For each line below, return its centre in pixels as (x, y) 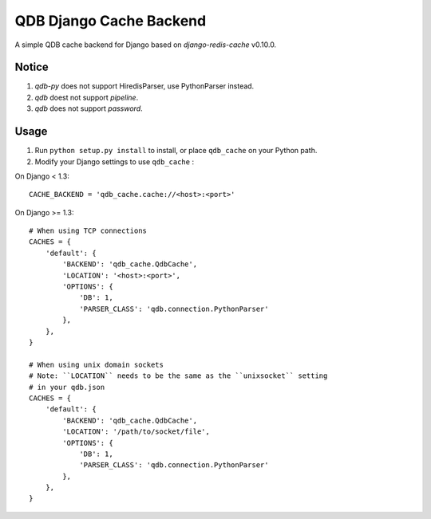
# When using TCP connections (88, 231)
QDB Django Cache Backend (111, 21)
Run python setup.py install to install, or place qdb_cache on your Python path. (176, 151)
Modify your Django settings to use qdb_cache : (115, 161)
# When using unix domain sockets (96, 364)
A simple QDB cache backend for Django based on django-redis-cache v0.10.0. (146, 45)
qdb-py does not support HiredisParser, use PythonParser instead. (144, 86)
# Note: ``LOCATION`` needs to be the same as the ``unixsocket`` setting (178, 376)
